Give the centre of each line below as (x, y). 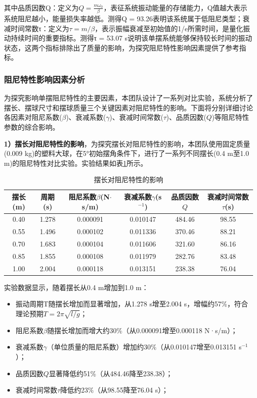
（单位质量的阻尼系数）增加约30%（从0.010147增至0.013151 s (144, 347)
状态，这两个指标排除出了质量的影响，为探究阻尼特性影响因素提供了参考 (122, 47)
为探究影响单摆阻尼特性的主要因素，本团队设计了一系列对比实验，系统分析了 (128, 98)
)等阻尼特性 (231, 117)
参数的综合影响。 (32, 126)
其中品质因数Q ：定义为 (41, 7)
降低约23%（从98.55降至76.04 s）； (114, 390)
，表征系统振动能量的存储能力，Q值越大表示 (175, 7)
